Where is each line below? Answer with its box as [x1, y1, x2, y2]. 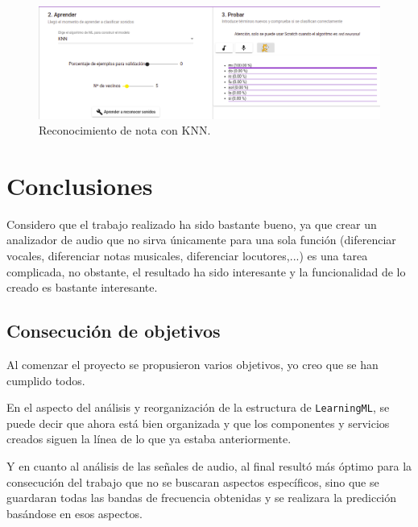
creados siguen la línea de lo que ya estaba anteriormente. [6, 430, 292, 447]
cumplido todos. [6, 371, 85, 388]
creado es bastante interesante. [6, 279, 158, 296]
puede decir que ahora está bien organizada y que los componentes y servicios [6, 414, 390, 431]
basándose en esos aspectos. [6, 504, 143, 521]
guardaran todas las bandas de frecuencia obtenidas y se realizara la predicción [6, 489, 397, 506]
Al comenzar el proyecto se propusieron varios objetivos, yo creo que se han [6, 356, 379, 373]
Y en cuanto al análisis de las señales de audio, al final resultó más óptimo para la [6, 458, 412, 475]
